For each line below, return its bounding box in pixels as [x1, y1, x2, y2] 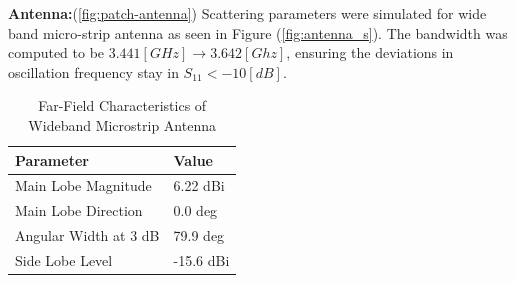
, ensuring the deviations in [286, 42, 454, 63]
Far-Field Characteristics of [38, 95, 207, 116]
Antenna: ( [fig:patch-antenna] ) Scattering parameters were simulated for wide [8, 3, 487, 23]
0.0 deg [173, 200, 218, 221]
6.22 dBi [173, 175, 225, 196]
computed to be [8, 42, 105, 63]
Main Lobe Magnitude [15, 175, 152, 196]
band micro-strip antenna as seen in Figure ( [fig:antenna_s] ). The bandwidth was [8, 22, 508, 43]
